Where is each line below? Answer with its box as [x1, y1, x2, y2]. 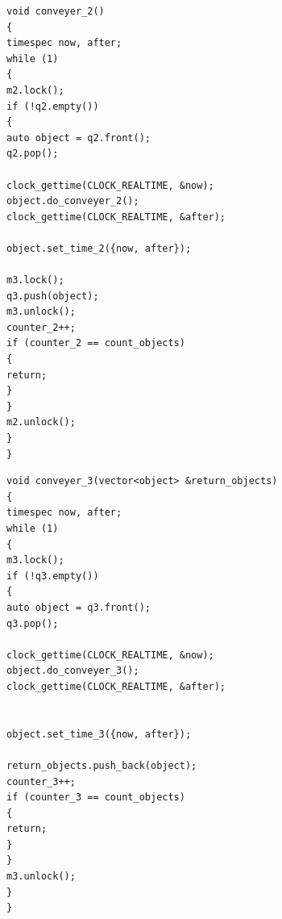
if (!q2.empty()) [6, 100, 99, 112]
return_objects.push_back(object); [6, 759, 197, 771]
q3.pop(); [6, 617, 59, 629]
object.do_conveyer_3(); [6, 665, 139, 677]
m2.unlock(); [6, 416, 76, 428]
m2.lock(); [6, 84, 64, 96]
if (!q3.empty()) [6, 570, 99, 582]
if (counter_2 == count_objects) [6, 337, 185, 349]
